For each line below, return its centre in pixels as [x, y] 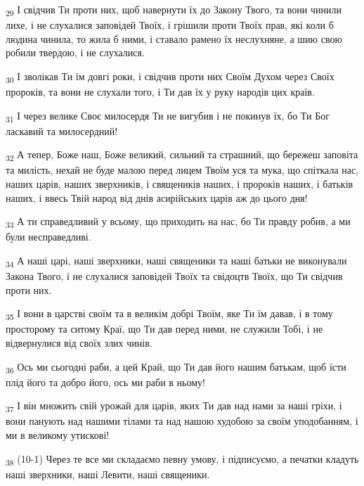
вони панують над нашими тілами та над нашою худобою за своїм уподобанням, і [182, 421]
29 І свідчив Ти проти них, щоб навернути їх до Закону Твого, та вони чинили [174, 10]
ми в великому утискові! [58, 435]
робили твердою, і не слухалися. [75, 52]
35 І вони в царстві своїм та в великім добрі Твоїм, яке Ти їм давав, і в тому [169, 314]
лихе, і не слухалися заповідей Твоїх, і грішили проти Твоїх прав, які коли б [170, 25]
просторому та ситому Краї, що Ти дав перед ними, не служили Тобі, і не [164, 329]
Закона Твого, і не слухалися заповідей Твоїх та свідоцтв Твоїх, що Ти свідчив [174, 276]
